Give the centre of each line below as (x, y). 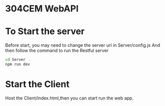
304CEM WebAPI (42, 9)
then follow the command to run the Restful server (57, 51)
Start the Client (37, 84)
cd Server (15, 60)
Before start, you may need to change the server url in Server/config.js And (83, 45)
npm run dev (17, 64)
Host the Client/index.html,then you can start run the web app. (69, 98)
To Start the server (45, 32)
